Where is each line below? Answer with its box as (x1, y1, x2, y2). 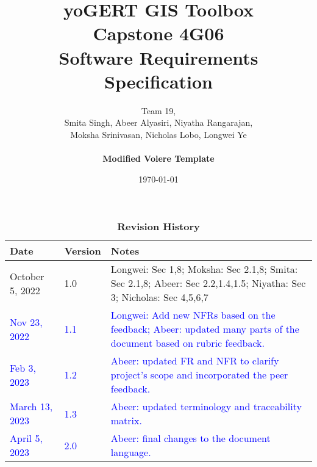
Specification (104, 68, 213, 93)
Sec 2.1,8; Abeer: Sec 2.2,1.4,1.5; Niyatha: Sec (110, 276, 306, 291)
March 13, (10, 399, 53, 414)
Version (64, 244, 101, 258)
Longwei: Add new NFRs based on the (110, 308, 276, 322)
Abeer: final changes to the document (110, 431, 271, 446)
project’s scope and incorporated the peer (110, 367, 288, 382)
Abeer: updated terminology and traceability (110, 399, 302, 414)
